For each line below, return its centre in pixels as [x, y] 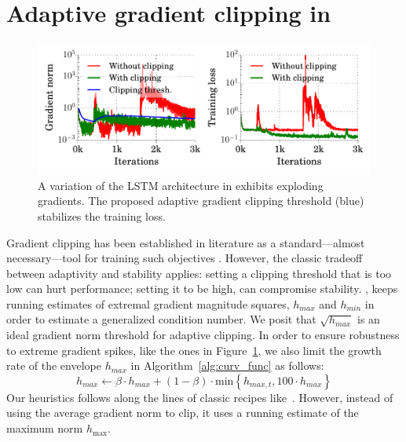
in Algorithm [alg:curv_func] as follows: [227, 365]
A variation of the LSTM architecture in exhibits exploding [181, 185]
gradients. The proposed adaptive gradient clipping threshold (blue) [201, 201]
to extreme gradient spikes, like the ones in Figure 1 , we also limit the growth [194, 350]
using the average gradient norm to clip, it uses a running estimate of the [183, 413]
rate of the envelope [54, 365]
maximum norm [45, 428]
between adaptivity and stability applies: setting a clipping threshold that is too [199, 273]
